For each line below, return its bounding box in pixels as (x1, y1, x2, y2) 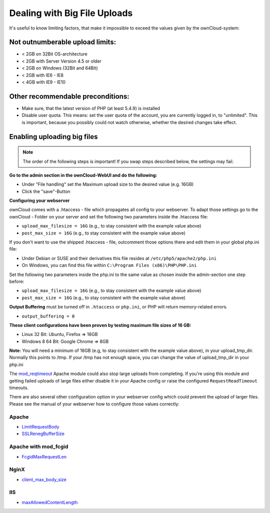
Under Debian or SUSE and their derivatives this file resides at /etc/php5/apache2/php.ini (21, 255, 217, 261)
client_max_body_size (21, 476, 67, 482)
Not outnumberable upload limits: (9, 38, 116, 46)
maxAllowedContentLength (21, 499, 78, 505)
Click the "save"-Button (21, 188, 70, 194)
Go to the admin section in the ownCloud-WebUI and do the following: (9, 172, 157, 178)
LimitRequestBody (21, 423, 59, 429)
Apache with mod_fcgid (9, 443, 68, 450)
